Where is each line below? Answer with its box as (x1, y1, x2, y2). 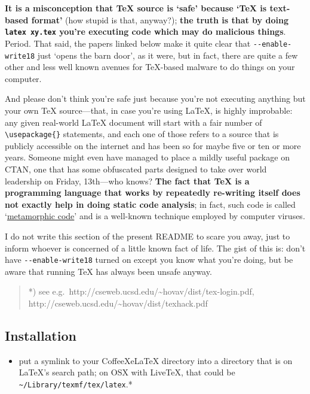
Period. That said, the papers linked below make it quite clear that (5, 37, 251, 49)
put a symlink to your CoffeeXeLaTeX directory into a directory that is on (19, 354, 293, 366)
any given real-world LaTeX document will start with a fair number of (5, 116, 262, 128)
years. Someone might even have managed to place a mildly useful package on (5, 151, 290, 163)
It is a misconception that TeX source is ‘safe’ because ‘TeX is (5, 2, 267, 14)
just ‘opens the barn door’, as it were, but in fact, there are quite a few (37, 49, 298, 61)
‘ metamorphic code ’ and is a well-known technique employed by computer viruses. (5, 210, 305, 222)
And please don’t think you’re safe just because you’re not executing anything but (5, 92, 306, 105)
